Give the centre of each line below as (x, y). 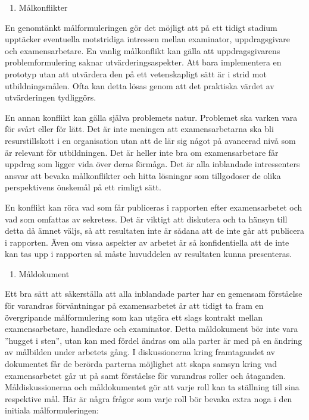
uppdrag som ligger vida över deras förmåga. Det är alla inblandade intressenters (152, 164)
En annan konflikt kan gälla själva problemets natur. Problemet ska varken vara (151, 117)
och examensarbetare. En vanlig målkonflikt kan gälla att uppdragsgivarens (143, 50)
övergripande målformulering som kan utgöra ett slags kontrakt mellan (134, 317)
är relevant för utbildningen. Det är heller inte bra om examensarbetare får (142, 152)
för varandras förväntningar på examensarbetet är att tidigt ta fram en (134, 305)
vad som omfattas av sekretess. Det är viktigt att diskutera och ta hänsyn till (146, 219)
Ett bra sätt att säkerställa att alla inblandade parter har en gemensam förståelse (154, 294)
